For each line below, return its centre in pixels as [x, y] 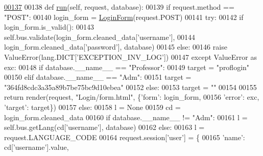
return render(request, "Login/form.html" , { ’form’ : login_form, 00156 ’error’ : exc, [132, 97]
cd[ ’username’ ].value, [37, 147]
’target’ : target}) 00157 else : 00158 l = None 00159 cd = [92, 107]
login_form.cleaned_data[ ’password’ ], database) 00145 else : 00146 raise [116, 47]
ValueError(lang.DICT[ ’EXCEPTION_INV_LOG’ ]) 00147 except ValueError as [130, 57]
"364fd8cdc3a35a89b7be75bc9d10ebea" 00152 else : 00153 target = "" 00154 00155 [130, 87]
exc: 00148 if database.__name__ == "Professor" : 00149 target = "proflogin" [127, 67]
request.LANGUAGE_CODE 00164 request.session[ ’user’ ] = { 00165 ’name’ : [125, 137]
